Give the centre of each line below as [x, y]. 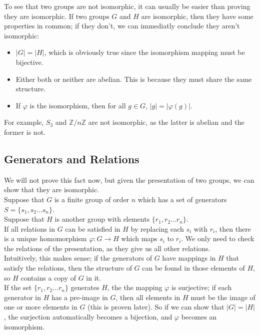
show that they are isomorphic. [52, 189]
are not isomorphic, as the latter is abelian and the [166, 122]
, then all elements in [148, 297]
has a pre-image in [79, 297]
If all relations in [30, 228]
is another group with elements [102, 219]
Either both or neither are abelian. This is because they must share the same [134, 79]
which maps [139, 238]
